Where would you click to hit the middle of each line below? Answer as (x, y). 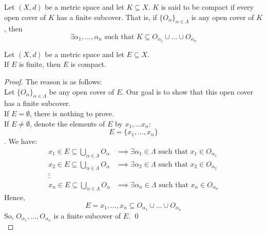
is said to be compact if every (207, 7)
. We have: (21, 141)
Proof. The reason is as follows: (53, 82)
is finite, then (40, 64)
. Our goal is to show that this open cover (188, 91)
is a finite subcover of (87, 215)
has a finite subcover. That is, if (107, 17)
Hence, (15, 197)
